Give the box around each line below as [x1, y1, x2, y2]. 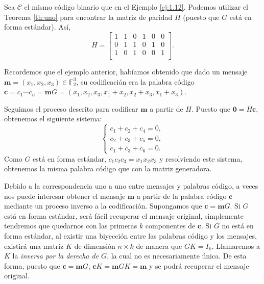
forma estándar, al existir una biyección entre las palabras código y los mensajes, [4, 230, 257, 241]
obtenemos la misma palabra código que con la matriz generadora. [4, 163, 212, 174]
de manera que [136, 240, 182, 251]
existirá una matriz [4, 240, 64, 251]
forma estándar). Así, [4, 21, 71, 32]
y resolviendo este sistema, [159, 153, 243, 164]
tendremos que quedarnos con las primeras [4, 220, 137, 231]
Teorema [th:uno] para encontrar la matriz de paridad [4, 11, 173, 22]
